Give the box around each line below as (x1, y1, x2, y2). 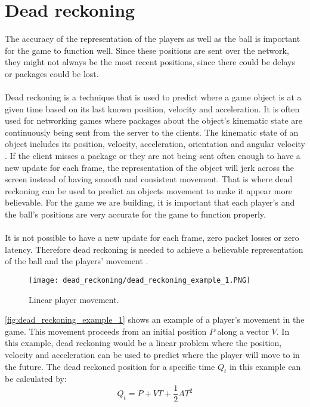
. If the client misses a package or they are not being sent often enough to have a (5, 149, 300, 162)
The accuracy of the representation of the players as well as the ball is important (5, 32, 300, 45)
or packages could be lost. (5, 67, 99, 79)
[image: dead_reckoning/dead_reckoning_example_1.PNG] (29, 276, 251, 284)
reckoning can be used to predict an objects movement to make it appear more (5, 184, 293, 197)
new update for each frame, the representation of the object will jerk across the (5, 161, 294, 173)
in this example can (229, 360, 301, 372)
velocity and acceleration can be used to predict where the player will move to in (5, 348, 300, 361)
